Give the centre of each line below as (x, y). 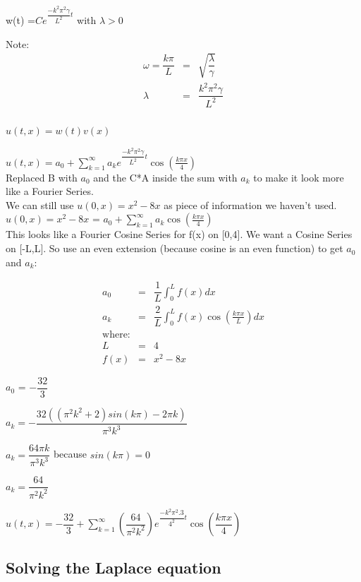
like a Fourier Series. (50, 191)
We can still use (40, 204)
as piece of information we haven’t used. (250, 204)
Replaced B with (42, 177)
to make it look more (299, 177)
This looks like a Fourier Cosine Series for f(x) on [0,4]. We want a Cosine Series (179, 234)
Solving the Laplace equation (114, 568)
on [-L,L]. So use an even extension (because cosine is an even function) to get (175, 248)
